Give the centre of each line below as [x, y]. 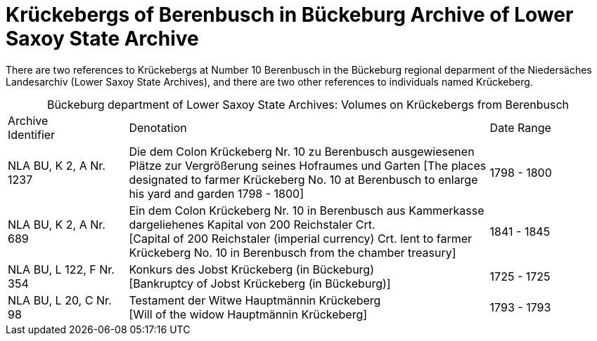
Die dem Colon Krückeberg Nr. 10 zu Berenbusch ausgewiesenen [302, 151]
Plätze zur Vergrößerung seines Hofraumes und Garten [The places [308, 165]
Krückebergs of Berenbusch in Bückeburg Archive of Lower [290, 15]
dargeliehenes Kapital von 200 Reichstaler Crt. [252, 224]
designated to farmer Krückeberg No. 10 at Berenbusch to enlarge [303, 179]
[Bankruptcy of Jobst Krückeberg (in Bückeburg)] [260, 283]
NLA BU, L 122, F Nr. [61, 269]
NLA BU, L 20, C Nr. [60, 300]
